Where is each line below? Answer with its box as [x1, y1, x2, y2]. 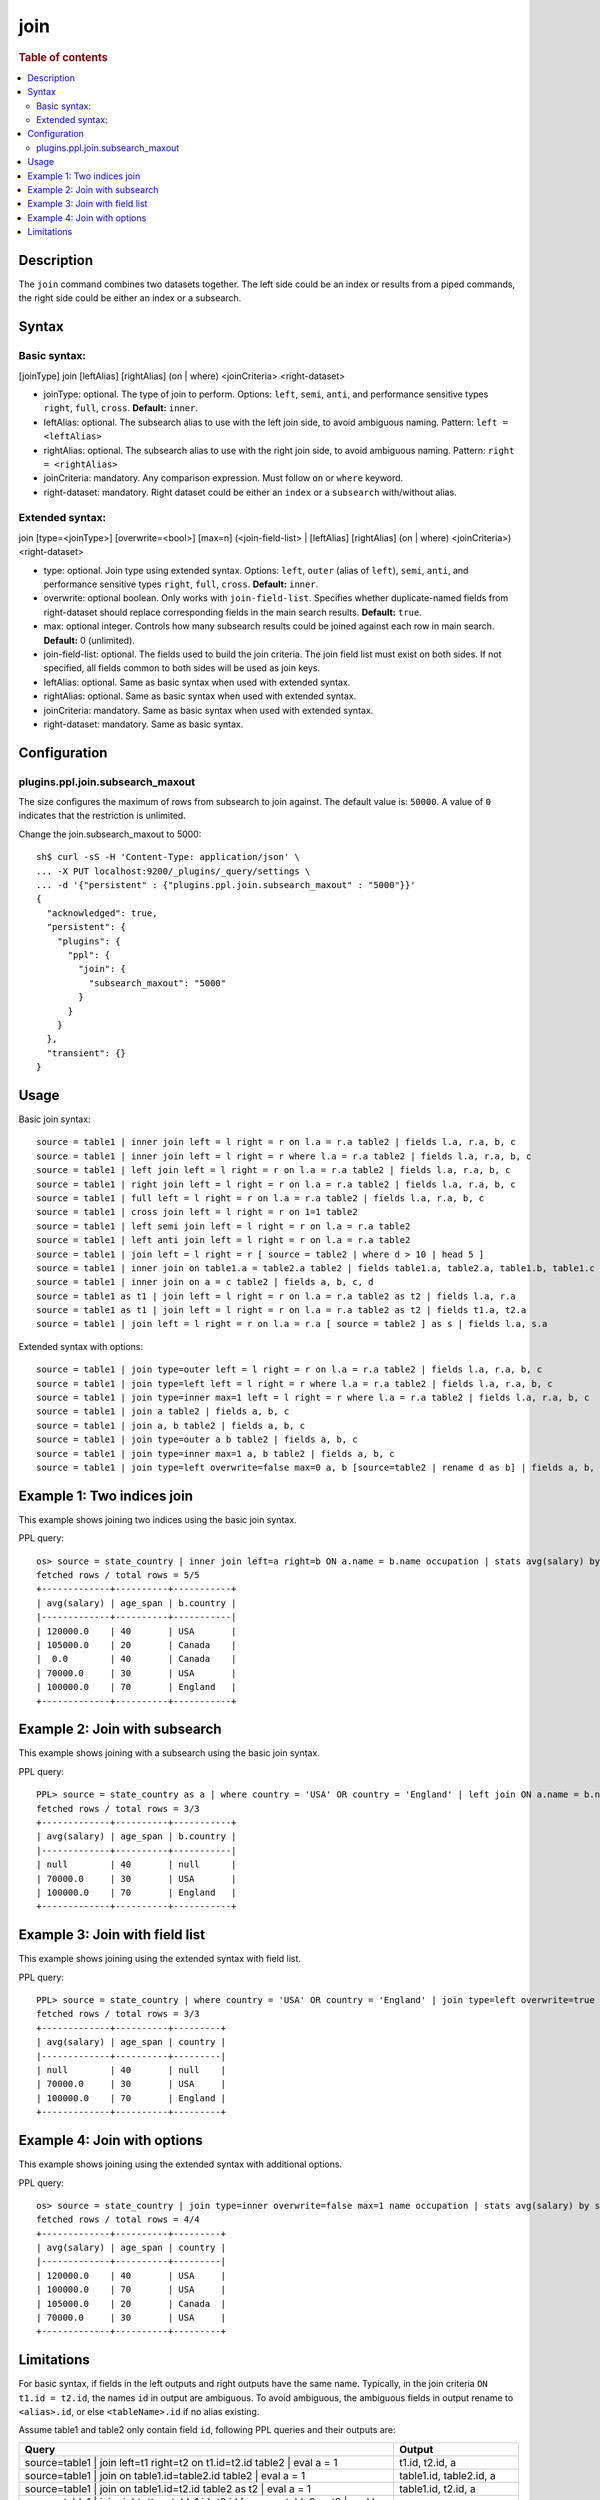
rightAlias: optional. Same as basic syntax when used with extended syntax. [43, 690, 357, 702]
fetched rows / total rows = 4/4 [36, 2214, 200, 2225]
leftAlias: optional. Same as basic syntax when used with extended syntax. [43, 676, 351, 688]
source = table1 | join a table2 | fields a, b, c [36, 1406, 290, 1417]
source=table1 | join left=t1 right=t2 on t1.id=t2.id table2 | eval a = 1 [24, 2455, 338, 2469]
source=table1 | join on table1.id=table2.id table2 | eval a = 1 [24, 2468, 306, 2482]
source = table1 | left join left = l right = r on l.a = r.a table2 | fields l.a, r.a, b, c [36, 1165, 511, 1176]
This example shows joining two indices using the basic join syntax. [18, 1513, 297, 1525]
